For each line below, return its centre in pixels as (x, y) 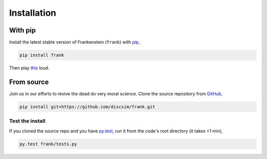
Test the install (27, 121)
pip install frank (42, 55)
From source (29, 82)
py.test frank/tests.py (48, 144)
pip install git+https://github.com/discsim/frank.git (87, 107)
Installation (33, 13)
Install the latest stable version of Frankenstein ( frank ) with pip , (75, 42)
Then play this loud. (29, 68)
